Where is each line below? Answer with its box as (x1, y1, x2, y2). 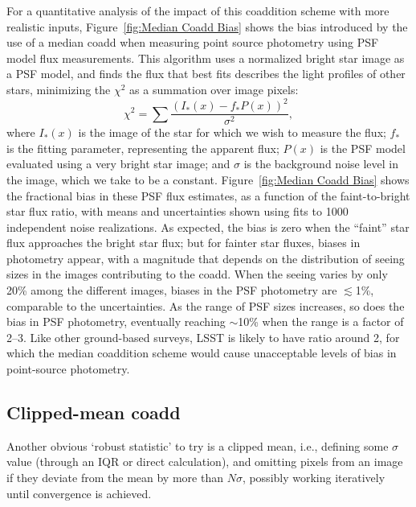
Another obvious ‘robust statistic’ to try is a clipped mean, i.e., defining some (6, 437, 389, 454)
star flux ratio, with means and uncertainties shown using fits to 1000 (6, 203, 349, 220)
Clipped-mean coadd (6, 400, 181, 425)
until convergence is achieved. (6, 484, 152, 501)
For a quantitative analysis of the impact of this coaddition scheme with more (6, 2, 389, 19)
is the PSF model (320, 139, 406, 156)
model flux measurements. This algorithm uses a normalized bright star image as (6, 49, 405, 66)
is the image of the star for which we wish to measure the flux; (78, 124, 386, 141)
